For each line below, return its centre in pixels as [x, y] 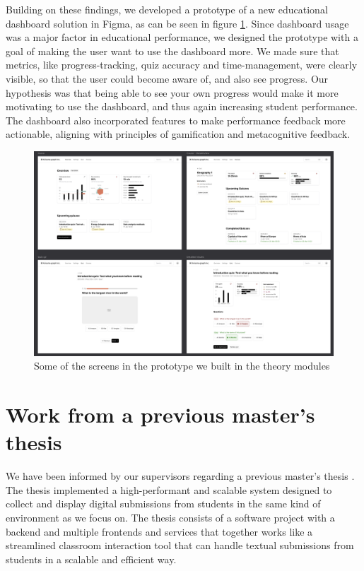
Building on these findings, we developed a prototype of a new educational [167, 9]
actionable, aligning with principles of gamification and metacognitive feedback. [178, 134]
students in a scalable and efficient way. [91, 559]
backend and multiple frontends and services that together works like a [159, 531]
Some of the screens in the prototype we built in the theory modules [182, 366]
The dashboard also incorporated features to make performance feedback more [176, 120]
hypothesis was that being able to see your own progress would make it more [172, 92]
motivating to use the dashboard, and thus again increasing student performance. [182, 106]
